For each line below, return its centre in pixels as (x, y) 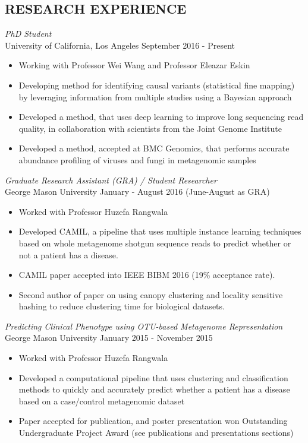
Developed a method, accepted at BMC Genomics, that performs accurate (154, 148)
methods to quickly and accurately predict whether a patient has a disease (154, 389)
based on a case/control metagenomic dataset (102, 401)
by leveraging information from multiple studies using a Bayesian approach (155, 96)
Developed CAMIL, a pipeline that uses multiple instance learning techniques (160, 231)
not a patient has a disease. (68, 254)
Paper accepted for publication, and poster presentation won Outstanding (153, 421)
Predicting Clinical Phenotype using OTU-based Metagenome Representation (144, 326)
